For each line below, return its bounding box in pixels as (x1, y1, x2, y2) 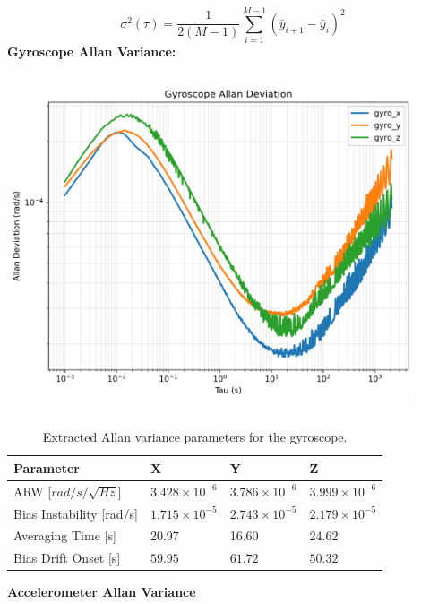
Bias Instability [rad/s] (13, 504, 138, 522)
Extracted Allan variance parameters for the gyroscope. (42, 427, 348, 446)
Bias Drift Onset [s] (13, 548, 121, 567)
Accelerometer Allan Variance (7, 582, 196, 601)
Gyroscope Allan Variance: (7, 42, 176, 61)
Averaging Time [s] (13, 526, 116, 545)
